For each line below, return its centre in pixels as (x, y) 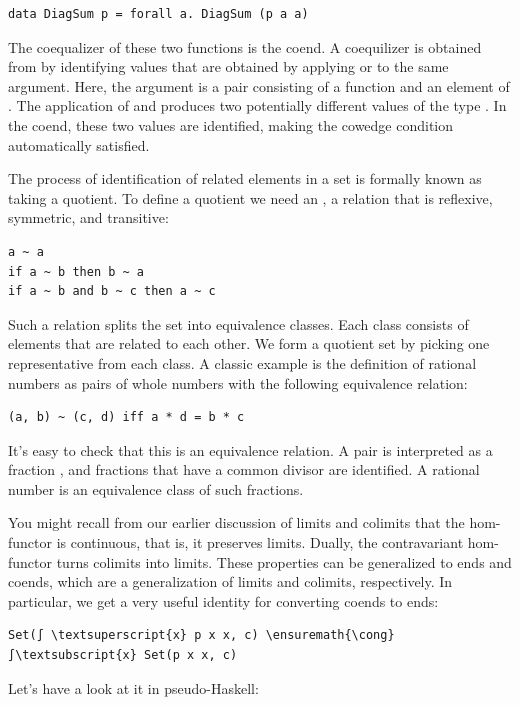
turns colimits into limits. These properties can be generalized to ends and (284, 561)
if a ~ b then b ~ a (76, 271)
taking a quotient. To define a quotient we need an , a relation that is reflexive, (250, 197)
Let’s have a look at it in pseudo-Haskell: (133, 687)
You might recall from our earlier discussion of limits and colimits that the (236, 522)
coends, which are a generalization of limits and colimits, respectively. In (230, 581)
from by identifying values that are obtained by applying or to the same (228, 66)
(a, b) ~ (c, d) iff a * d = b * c (126, 417)
